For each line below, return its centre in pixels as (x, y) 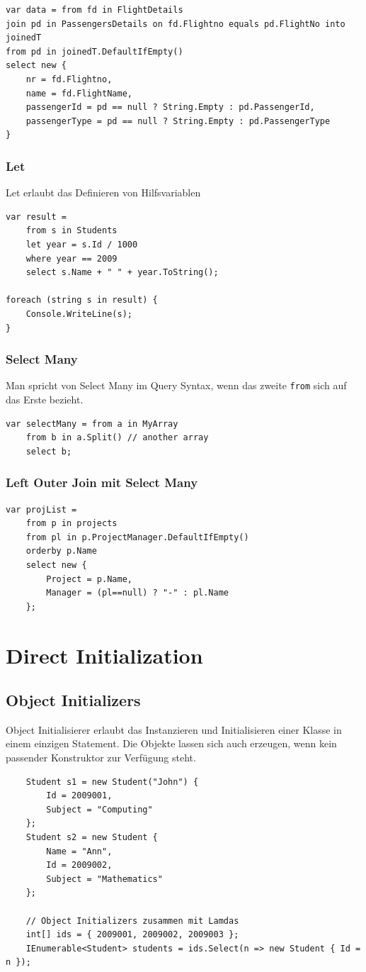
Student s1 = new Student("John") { (112, 782)
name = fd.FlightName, (79, 93)
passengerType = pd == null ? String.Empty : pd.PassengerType (178, 121)
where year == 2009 (72, 258)
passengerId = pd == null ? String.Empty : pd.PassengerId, (170, 107)
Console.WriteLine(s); (79, 314)
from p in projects (72, 524)
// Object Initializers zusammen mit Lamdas (132, 921)
